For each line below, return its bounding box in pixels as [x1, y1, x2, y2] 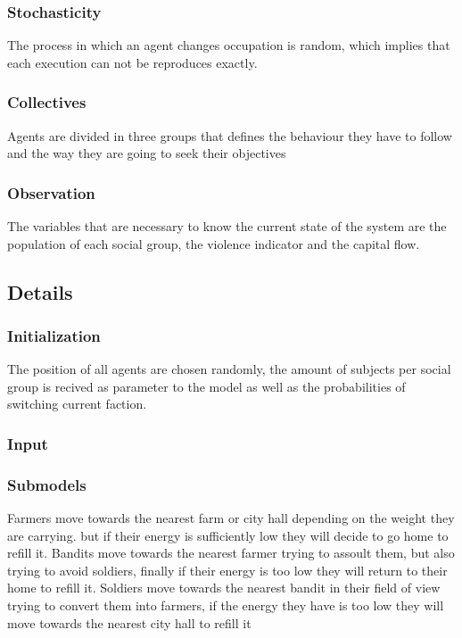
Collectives [7, 91, 87, 113]
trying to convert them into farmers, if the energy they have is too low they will [7, 596, 444, 615]
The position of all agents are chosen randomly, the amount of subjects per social [7, 360, 451, 378]
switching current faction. [7, 394, 147, 413]
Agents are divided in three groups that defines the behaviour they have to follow [7, 126, 452, 145]
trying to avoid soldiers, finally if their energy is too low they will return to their [7, 560, 448, 579]
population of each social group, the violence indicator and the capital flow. [7, 234, 420, 253]
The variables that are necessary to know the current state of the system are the [7, 217, 447, 236]
